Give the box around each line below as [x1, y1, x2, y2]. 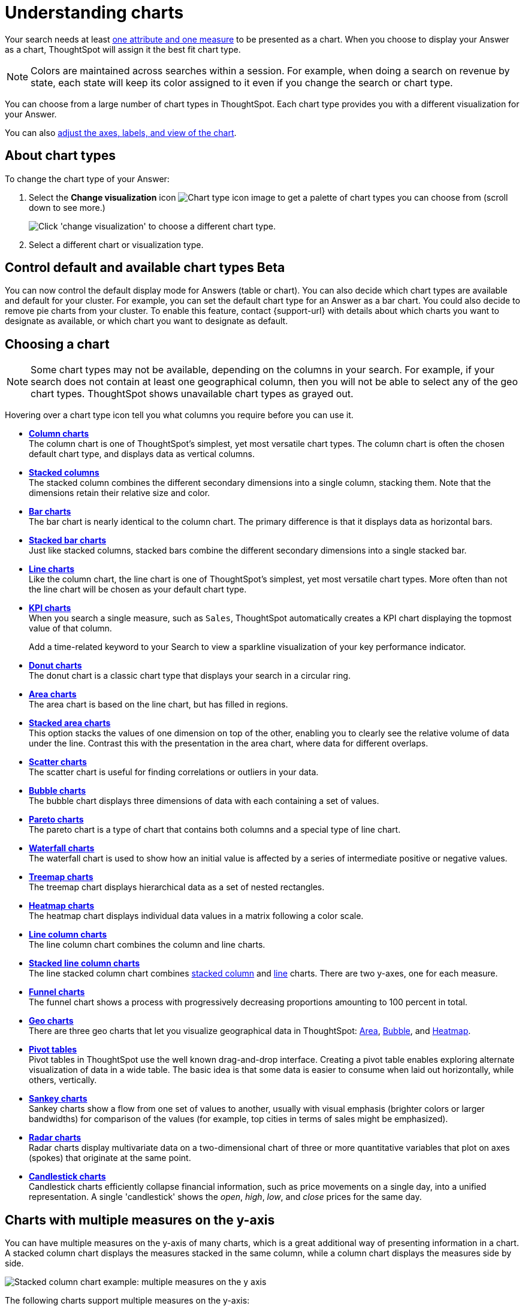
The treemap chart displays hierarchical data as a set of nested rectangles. [29, 882, 325, 893]
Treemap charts [29, 872, 93, 882]
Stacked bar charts [29, 535, 107, 546]
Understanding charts [5, 2, 184, 23]
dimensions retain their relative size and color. [29, 488, 210, 498]
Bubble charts [29, 785, 86, 796]
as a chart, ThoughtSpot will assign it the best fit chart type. [5, 44, 241, 55]
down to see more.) [29, 202, 105, 213]
